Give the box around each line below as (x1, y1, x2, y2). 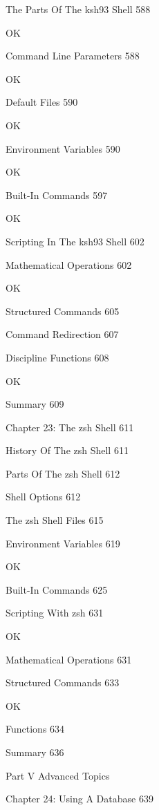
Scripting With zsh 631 (6, 605, 104, 620)
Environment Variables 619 (6, 536, 120, 550)
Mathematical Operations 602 (6, 257, 132, 272)
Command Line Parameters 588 (6, 48, 140, 63)
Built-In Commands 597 (6, 187, 108, 202)
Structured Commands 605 (6, 303, 120, 318)
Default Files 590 (6, 95, 78, 109)
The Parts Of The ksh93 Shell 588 (6, 2, 151, 16)
